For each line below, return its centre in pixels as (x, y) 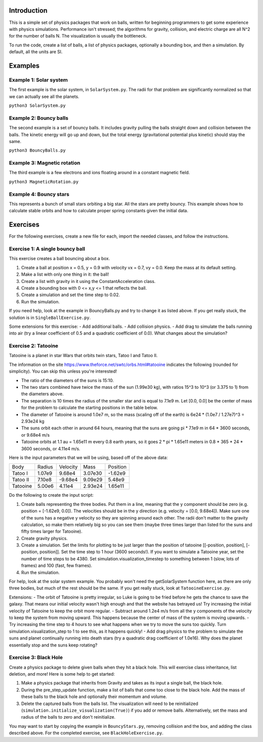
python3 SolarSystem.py (37, 106)
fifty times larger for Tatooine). (52, 531)
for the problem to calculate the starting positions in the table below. (90, 408)
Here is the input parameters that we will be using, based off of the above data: (88, 457)
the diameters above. (42, 394)
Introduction (28, 10)
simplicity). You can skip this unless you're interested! (63, 371)
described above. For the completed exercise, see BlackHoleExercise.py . (86, 733)
